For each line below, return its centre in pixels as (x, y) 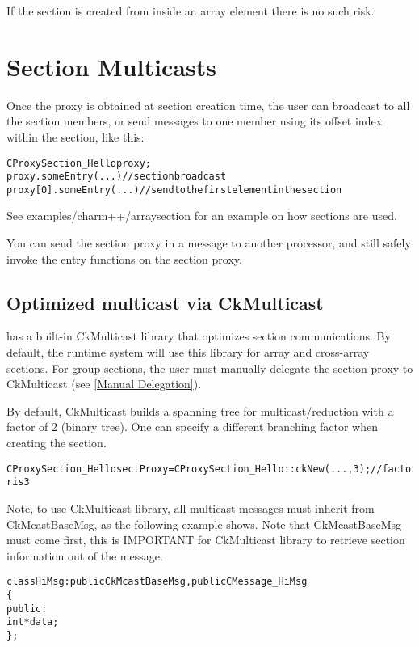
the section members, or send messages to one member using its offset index (195, 121)
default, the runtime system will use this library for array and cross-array (188, 352)
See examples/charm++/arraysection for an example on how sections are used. (202, 216)
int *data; (33, 622)
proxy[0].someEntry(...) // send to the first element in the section (174, 190)
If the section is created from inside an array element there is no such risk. (191, 11)
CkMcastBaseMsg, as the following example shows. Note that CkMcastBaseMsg (204, 524)
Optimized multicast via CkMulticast (165, 302)
